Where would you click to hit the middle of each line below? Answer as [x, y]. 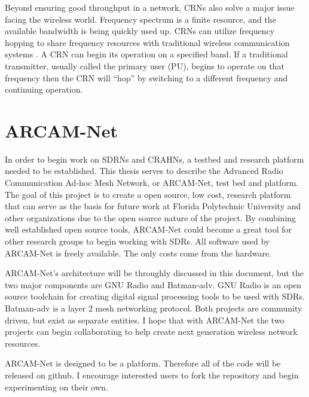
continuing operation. [44, 89]
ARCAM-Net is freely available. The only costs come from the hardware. [138, 253]
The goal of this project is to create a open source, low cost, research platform [148, 194]
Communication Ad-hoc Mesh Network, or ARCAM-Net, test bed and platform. [152, 183]
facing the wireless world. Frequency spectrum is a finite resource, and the [140, 19]
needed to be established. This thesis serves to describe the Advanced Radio [144, 171]
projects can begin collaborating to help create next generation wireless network [151, 332]
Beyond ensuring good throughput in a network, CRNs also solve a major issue [150, 7]
